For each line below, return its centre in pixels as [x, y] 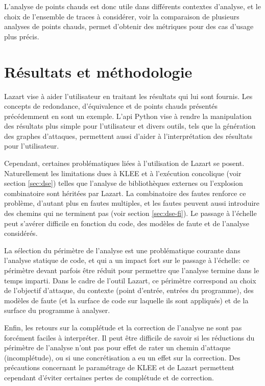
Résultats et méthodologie [98, 71]
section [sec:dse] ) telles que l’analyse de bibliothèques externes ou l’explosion [124, 183]
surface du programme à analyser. [57, 310]
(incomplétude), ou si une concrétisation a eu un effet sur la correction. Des [122, 357]
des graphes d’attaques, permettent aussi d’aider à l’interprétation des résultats [128, 136]
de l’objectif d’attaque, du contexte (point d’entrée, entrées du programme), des [129, 290]
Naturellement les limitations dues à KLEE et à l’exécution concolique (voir [123, 173]
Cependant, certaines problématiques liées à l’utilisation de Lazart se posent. [124, 163]
